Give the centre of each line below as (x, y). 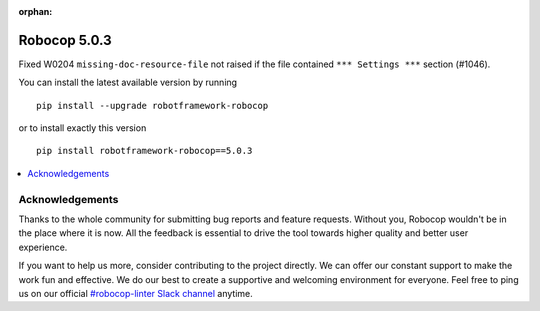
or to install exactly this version (82, 128)
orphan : (35, 11)
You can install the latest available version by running (128, 82)
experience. (43, 247)
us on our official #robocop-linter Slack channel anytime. (136, 293)
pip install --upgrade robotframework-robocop (152, 105)
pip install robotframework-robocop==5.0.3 (144, 151)
